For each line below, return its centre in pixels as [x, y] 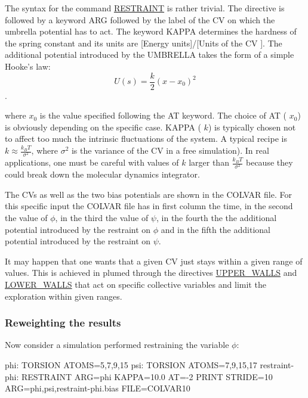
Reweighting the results [63, 323]
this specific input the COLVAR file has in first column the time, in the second [149, 206]
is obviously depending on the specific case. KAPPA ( [103, 127]
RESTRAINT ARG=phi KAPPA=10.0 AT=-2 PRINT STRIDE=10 [147, 376]
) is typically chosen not [252, 127]
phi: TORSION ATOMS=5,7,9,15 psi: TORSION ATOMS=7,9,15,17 [131, 365]
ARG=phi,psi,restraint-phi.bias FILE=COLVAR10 [98, 388]
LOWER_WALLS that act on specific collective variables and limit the [135, 284]
